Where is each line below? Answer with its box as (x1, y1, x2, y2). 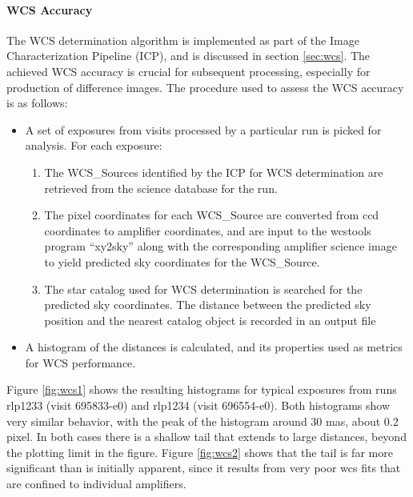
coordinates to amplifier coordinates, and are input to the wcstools (44, 222, 371, 238)
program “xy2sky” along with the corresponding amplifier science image (44, 238, 397, 255)
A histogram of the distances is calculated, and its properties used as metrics (25, 339, 403, 355)
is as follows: (6, 94, 68, 111)
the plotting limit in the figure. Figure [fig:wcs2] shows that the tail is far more (6, 443, 393, 460)
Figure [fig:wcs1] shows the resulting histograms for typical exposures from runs (6, 381, 397, 398)
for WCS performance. (25, 354, 136, 371)
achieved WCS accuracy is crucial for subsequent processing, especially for (6, 62, 371, 79)
